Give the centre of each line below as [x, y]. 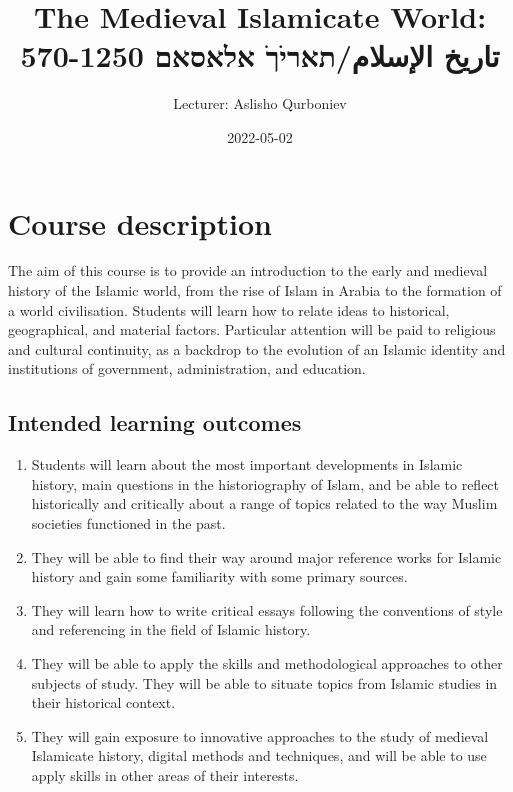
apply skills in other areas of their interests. [165, 774]
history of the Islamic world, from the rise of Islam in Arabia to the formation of [255, 290]
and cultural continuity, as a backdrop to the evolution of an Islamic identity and [257, 348]
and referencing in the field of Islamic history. [171, 629]
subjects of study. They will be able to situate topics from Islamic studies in [264, 682]
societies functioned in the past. [128, 522]
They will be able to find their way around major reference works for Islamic [266, 556]
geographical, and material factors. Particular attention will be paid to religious [252, 329]
